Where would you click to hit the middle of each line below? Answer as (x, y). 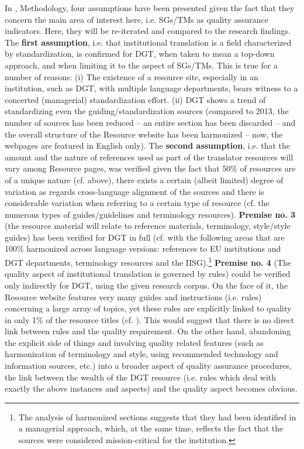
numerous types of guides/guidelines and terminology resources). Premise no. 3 (150, 214)
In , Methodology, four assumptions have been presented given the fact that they (150, 8)
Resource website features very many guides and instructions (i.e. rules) (133, 297)
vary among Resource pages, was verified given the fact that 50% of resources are (150, 168)
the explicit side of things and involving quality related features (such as (134, 342)
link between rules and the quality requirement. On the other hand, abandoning (148, 331)
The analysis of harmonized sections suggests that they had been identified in (157, 417)
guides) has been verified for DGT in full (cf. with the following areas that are (145, 237)
